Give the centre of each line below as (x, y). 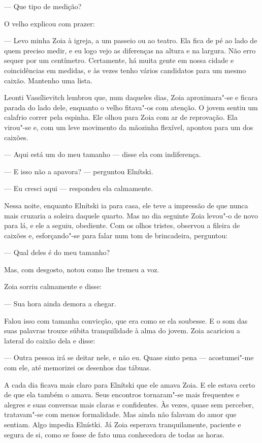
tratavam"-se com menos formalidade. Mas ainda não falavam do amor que (120, 414)
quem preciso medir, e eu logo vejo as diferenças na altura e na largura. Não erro (130, 50)
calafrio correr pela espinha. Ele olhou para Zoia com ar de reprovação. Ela (121, 117)
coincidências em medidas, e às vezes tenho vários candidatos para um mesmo (125, 70)
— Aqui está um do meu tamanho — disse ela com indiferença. (103, 154)
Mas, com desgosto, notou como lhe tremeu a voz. (82, 269)
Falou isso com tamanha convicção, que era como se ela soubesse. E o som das (126, 320)
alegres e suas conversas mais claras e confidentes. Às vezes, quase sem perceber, (129, 404)
